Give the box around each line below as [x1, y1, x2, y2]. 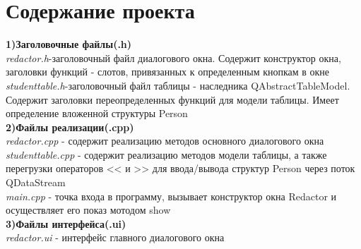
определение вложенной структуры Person [6, 106, 188, 121]
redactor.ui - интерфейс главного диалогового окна [6, 230, 225, 245]
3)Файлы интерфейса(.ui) [6, 216, 126, 231]
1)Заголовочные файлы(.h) [6, 37, 132, 51]
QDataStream [6, 175, 66, 190]
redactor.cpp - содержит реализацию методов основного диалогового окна [6, 133, 324, 148]
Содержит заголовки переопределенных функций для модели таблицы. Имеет [6, 92, 339, 107]
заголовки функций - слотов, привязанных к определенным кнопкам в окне [6, 64, 330, 79]
